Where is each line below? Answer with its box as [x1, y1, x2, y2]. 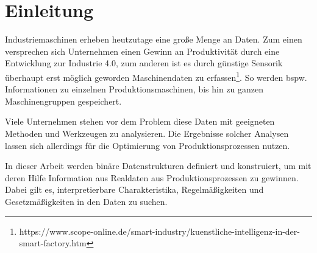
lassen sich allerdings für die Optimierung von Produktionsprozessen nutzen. [5, 139, 290, 151]
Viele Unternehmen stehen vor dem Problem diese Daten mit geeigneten [5, 115, 275, 128]
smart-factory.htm [19, 237, 87, 249]
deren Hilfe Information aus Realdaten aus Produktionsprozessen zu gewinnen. [5, 171, 299, 184]
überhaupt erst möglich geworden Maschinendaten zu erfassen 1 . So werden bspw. [5, 69, 307, 83]
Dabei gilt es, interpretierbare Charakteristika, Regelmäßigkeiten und [5, 183, 264, 196]
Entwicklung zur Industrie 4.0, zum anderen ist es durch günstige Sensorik [5, 57, 283, 69]
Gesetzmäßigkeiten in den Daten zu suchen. [5, 195, 168, 207]
